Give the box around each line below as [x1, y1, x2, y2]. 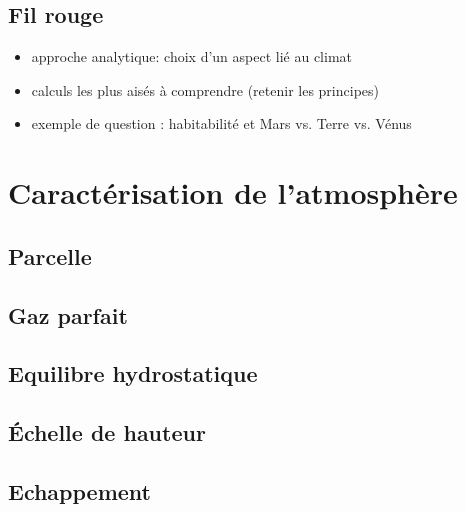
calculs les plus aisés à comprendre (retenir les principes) [31, 79, 379, 100]
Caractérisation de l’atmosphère [8, 172, 458, 213]
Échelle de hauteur [8, 417, 206, 448]
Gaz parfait [8, 299, 128, 330]
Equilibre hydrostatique [8, 358, 258, 389]
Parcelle [8, 240, 92, 271]
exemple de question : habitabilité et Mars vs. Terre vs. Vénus [31, 113, 412, 134]
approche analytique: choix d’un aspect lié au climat [31, 46, 352, 67]
